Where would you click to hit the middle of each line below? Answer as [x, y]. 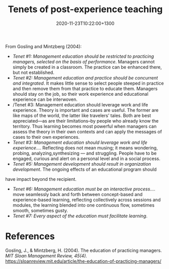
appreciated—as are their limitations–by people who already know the [86, 121]
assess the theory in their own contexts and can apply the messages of [87, 131]
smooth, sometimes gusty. [40, 210]
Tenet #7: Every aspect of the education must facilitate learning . [80, 216]
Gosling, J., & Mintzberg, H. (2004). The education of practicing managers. [84, 250]
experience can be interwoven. [45, 99]
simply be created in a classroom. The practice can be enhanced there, [87, 67]
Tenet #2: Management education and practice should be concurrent [85, 78]
